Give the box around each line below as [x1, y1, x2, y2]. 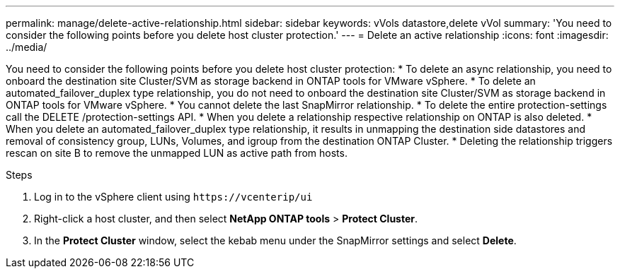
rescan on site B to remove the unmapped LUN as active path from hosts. [6, 147, 348, 159]
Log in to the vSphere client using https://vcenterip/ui [34, 191, 313, 203]
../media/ [6, 41, 47, 53]
